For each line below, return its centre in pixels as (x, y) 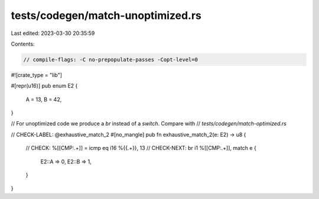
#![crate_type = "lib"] (36, 75)
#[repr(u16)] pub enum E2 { (44, 86)
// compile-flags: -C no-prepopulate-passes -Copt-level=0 (110, 60)
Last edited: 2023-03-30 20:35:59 (53, 33)
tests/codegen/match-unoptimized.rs (106, 15)
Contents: (23, 44)
